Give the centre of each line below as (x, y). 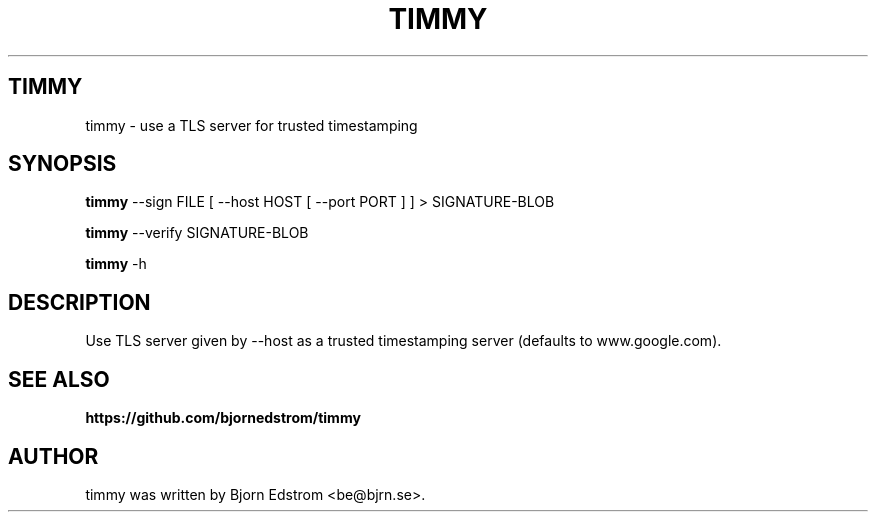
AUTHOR (53, 456)
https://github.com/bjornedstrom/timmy (223, 418)
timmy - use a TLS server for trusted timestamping (251, 125)
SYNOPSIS (62, 164)
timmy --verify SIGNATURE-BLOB (197, 233)
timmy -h (116, 264)
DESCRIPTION (79, 302)
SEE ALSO (59, 379)
